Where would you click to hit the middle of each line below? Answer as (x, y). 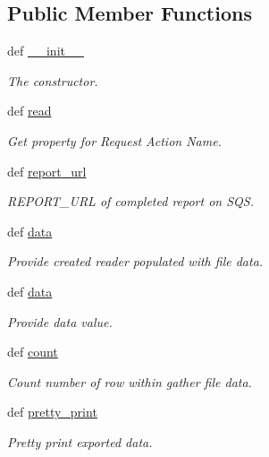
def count (33, 352)
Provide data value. (60, 321)
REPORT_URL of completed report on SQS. (130, 201)
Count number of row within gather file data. (130, 381)
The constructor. (53, 80)
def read (29, 111)
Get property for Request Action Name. (114, 140)
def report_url (47, 171)
